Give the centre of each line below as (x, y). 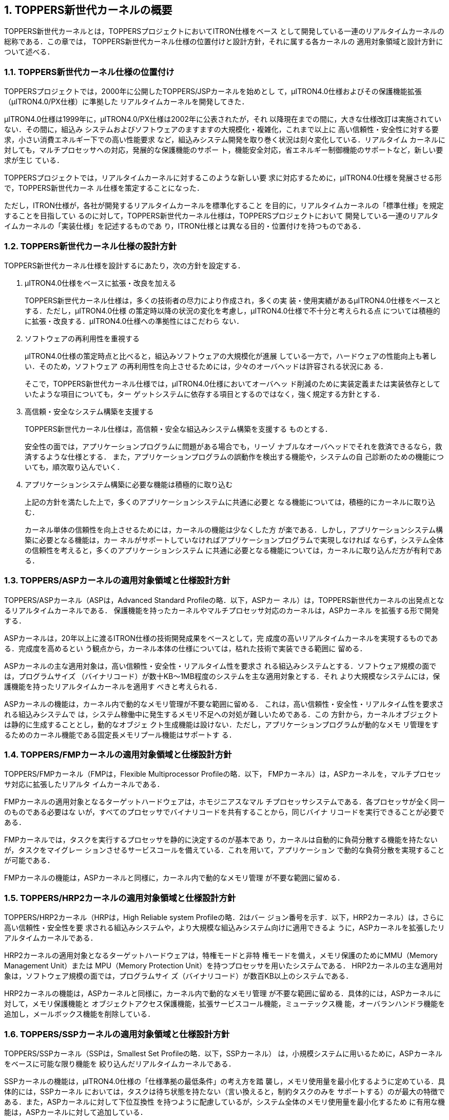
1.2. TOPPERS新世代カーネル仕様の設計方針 (91, 246)
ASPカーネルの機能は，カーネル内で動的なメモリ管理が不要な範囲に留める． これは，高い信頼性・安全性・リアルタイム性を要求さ (224, 704)
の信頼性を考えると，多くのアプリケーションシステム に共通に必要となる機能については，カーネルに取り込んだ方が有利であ (233, 550)
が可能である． (29, 860)
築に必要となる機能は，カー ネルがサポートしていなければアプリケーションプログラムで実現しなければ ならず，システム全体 (234, 540)
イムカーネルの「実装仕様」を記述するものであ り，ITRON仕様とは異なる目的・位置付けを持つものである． (185, 226)
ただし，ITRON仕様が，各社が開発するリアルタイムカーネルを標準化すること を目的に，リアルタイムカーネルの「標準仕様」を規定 (224, 206)
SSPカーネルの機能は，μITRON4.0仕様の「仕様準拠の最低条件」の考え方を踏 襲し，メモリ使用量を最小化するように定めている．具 (225, 1081)
